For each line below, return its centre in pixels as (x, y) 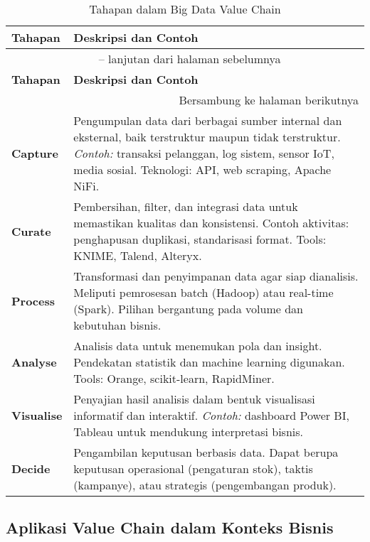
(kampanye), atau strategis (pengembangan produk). (205, 485)
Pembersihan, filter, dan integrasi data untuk (186, 206)
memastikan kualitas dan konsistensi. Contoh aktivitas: (211, 223)
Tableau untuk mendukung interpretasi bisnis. (189, 432)
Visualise (37, 415)
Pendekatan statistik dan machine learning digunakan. (209, 362)
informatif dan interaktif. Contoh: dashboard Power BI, (211, 415)
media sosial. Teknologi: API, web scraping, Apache (202, 169)
